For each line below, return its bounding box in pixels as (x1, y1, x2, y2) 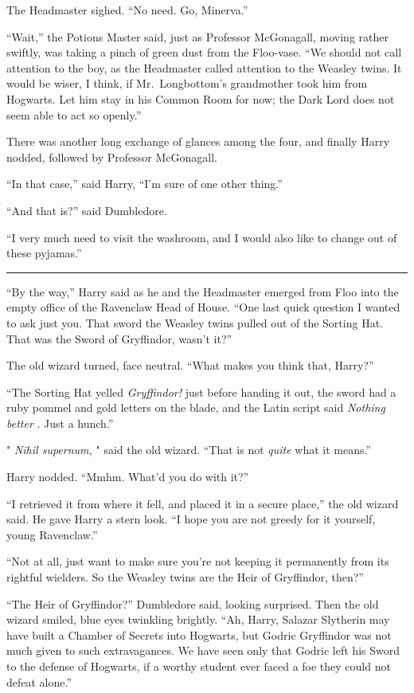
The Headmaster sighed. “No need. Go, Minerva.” (6, 2, 248, 18)
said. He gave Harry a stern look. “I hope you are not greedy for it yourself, (6, 511, 376, 527)
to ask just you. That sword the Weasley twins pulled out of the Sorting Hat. (6, 314, 383, 331)
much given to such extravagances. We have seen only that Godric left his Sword (6, 642, 400, 659)
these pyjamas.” (6, 245, 82, 261)
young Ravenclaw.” (6, 526, 98, 542)
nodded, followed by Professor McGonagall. (6, 148, 218, 165)
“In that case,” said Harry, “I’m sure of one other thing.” (6, 175, 283, 192)
